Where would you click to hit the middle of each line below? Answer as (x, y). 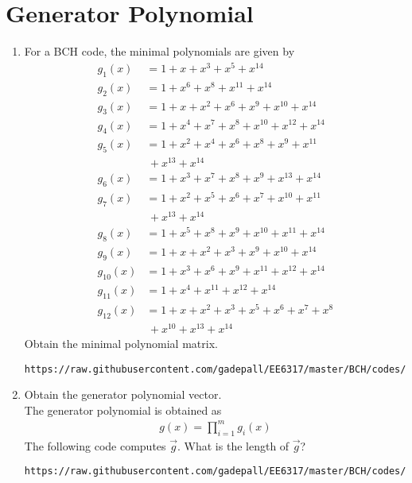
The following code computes (95, 445)
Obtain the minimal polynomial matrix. (121, 343)
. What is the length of (233, 445)
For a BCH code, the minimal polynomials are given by (159, 51)
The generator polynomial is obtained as (123, 410)
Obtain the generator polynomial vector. (123, 394)
